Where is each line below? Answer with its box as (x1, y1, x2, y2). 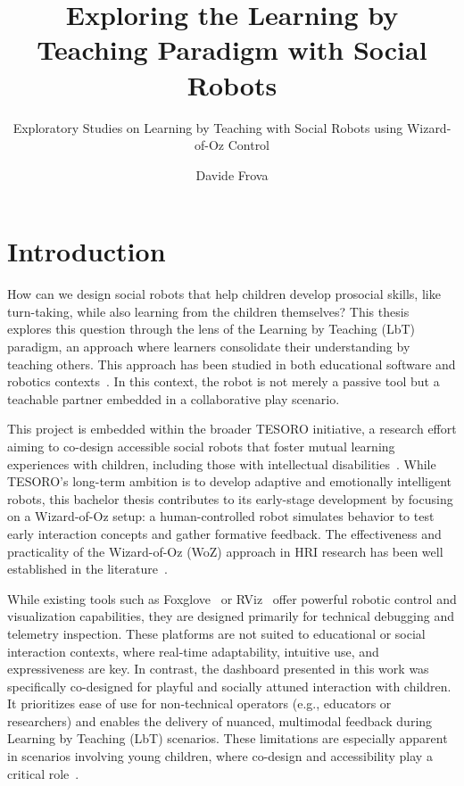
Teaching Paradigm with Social (37, 31, 427, 68)
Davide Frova (195, 165, 269, 184)
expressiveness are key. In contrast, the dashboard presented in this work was (7, 659, 429, 678)
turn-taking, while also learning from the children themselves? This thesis (7, 302, 410, 320)
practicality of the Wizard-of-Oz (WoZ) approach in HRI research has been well (7, 542, 443, 560)
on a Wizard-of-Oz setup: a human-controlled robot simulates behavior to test (7, 507, 435, 525)
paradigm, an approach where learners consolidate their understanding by (7, 337, 410, 355)
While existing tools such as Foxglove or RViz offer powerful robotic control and (7, 589, 457, 608)
